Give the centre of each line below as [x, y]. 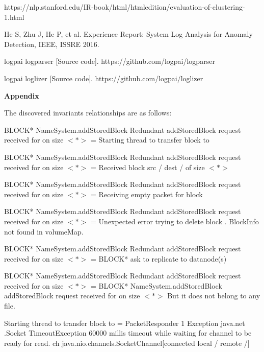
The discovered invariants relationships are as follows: [88, 113]
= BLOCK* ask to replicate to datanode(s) [159, 258]
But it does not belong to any [214, 296]
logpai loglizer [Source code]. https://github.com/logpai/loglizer [104, 78]
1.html [14, 17]
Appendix [22, 95]
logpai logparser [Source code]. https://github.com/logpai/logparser [110, 61]
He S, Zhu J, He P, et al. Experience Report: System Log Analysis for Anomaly [128, 34]
